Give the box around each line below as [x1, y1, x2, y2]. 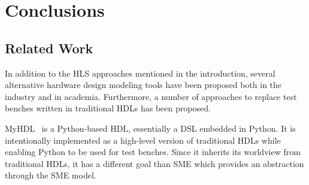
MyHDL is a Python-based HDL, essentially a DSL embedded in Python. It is [5, 122, 296, 134]
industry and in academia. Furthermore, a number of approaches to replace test [5, 90, 297, 102]
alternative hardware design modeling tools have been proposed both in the [5, 78, 282, 91]
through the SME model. [5, 169, 96, 181]
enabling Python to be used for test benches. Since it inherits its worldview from [5, 145, 301, 158]
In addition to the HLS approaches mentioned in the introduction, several [5, 66, 275, 79]
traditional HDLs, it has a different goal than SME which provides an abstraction [5, 157, 304, 169]
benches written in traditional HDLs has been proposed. [5, 102, 211, 114]
